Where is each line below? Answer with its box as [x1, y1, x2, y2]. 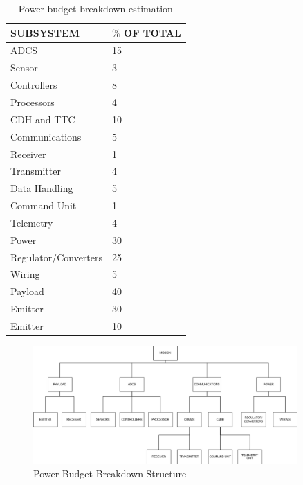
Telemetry [10, 215, 53, 229]
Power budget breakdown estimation [18, 1, 173, 15]
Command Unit [10, 198, 77, 213]
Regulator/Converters [10, 249, 102, 264]
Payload [10, 284, 44, 299]
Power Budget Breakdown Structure [33, 466, 187, 481]
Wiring [10, 267, 40, 281]
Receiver [10, 146, 46, 161]
